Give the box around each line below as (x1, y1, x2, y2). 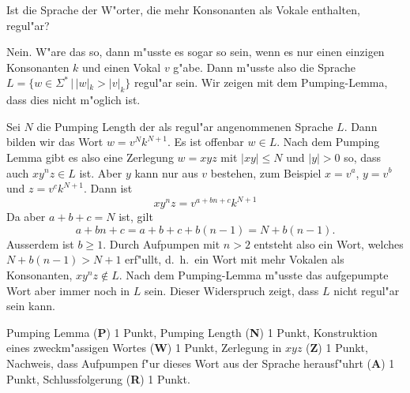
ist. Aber (79, 164, 122, 181)
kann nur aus (134, 164, 198, 181)
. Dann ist (83, 180, 133, 196)
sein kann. (6, 298, 55, 314)
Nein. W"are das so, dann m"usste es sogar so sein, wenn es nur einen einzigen (6, 43, 385, 60)
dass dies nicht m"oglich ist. (6, 92, 141, 108)
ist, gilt (118, 208, 153, 225)
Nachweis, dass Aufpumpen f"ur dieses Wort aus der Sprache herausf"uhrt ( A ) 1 (6, 354, 395, 371)
